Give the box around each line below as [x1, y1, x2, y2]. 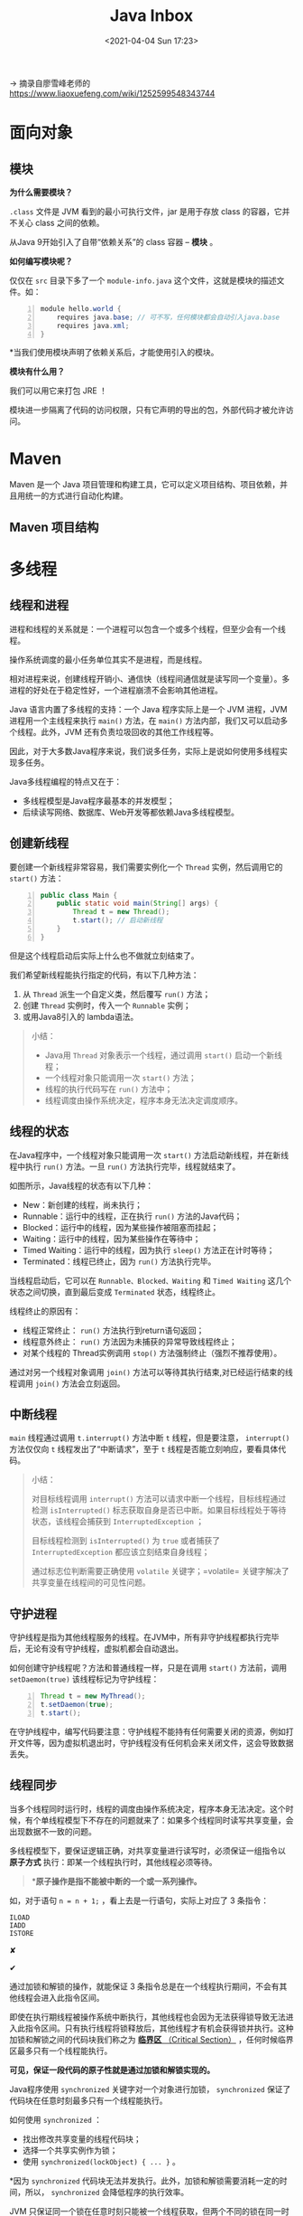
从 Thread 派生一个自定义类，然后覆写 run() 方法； [22, 988, 211, 999]
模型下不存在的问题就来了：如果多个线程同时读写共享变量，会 [64, 1815, 294, 1825]
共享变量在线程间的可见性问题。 [31, 1577, 151, 1588]
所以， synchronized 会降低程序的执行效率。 [24, 2186, 189, 2197]
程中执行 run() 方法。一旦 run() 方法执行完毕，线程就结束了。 [9, 1161, 241, 1172]
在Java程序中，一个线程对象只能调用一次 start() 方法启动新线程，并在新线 [9, 1149, 289, 1160]
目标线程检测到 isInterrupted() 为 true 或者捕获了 [31, 1535, 221, 1546]
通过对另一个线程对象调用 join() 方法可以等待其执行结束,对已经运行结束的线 [9, 1366, 293, 1377]
